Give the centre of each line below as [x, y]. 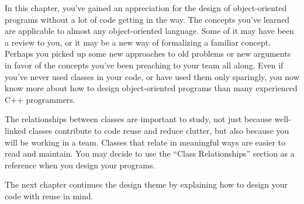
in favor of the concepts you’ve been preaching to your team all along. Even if [144, 65]
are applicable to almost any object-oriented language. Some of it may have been [149, 31]
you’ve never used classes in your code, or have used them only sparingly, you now [152, 76]
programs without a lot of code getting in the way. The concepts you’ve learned [147, 19]
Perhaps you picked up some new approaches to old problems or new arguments [148, 53]
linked [15, 130]
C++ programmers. [40, 99]
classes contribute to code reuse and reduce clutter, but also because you [159, 130]
